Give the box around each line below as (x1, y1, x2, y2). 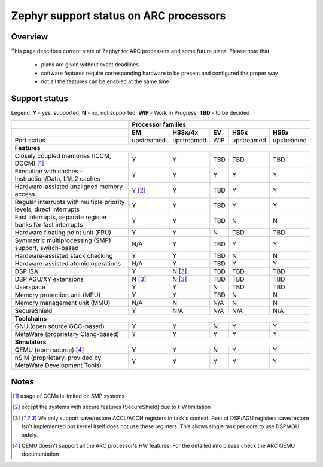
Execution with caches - (14, 167, 83, 175)
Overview (11, 32, 48, 42)
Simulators (14, 338, 47, 346)
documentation (22, 450, 59, 457)
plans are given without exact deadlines (41, 61, 139, 68)
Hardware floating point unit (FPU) (14, 228, 112, 236)
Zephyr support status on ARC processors (11, 9, 226, 22)
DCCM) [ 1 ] (14, 159, 44, 167)
